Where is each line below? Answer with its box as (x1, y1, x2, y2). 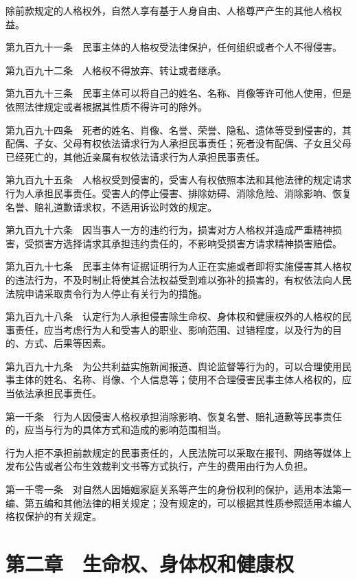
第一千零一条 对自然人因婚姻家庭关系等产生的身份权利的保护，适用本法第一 (5, 482, 352, 497)
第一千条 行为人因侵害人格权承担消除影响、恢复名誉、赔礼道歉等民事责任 (5, 409, 342, 423)
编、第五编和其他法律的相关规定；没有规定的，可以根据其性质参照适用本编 (5, 495, 342, 510)
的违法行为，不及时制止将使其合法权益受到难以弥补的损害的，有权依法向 (5, 272, 332, 286)
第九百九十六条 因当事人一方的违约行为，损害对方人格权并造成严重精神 (5, 223, 332, 237)
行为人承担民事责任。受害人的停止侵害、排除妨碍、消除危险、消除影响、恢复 (5, 185, 352, 200)
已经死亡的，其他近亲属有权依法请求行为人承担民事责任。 (5, 149, 265, 163)
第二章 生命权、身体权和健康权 (5, 549, 295, 577)
